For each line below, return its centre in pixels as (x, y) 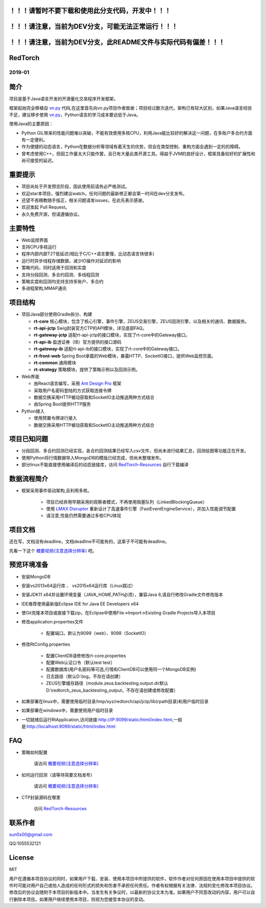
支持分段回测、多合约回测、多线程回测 (60, 275)
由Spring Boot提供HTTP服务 (62, 404)
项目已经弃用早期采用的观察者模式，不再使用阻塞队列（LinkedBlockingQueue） (127, 502)
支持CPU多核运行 (39, 247)
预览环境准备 (29, 565)
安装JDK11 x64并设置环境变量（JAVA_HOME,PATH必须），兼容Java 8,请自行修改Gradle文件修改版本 (122, 595)
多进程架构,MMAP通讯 (44, 289)
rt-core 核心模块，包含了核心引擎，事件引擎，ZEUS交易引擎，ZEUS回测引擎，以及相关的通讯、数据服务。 (142, 321)
